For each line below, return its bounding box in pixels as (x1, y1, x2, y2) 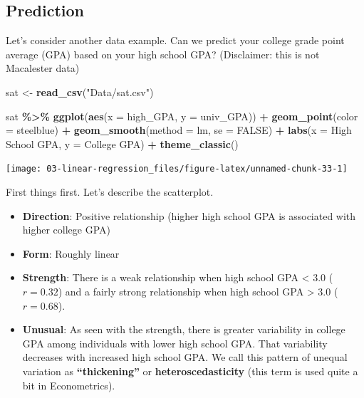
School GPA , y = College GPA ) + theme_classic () (6, 136, 239, 151)
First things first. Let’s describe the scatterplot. (6, 184, 214, 199)
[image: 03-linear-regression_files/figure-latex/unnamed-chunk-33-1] (6, 164, 348, 174)
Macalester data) (6, 61, 80, 75)
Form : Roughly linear (22, 246, 120, 261)
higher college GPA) (22, 222, 111, 237)
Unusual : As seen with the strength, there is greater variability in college (22, 322, 345, 337)
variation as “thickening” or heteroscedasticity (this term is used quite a (22, 363, 358, 378)
